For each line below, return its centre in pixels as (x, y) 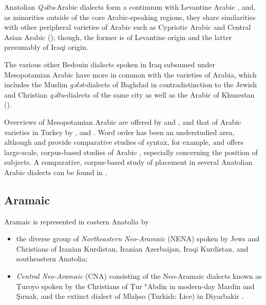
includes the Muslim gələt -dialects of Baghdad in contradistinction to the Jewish (130, 84)
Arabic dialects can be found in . (56, 172)
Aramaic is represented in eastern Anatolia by (77, 221)
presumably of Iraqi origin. (46, 47)
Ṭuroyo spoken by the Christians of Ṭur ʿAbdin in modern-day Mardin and (135, 286)
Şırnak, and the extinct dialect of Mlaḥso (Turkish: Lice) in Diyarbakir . (130, 296)
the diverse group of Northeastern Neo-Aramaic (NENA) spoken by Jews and (138, 239)
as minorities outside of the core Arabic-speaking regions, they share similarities (130, 17)
